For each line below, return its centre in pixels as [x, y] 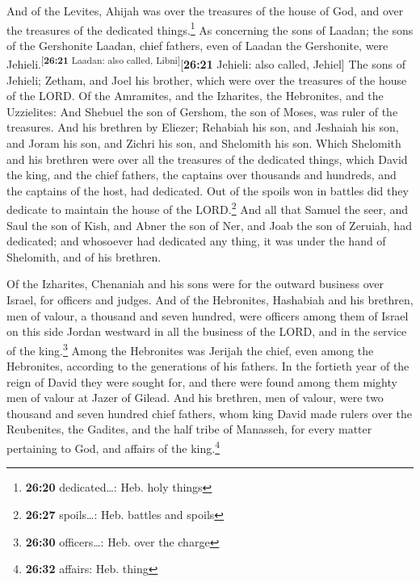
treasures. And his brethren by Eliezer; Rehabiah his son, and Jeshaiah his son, [203, 127]
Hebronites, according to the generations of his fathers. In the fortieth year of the [208, 366]
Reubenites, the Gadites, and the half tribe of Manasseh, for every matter [189, 429]
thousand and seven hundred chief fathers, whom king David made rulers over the [209, 413]
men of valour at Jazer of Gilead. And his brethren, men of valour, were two [195, 398]
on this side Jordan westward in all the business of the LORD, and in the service [207, 331]
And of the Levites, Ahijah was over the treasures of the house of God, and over [205, 10]
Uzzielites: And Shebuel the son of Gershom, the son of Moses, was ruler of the [202, 111]
